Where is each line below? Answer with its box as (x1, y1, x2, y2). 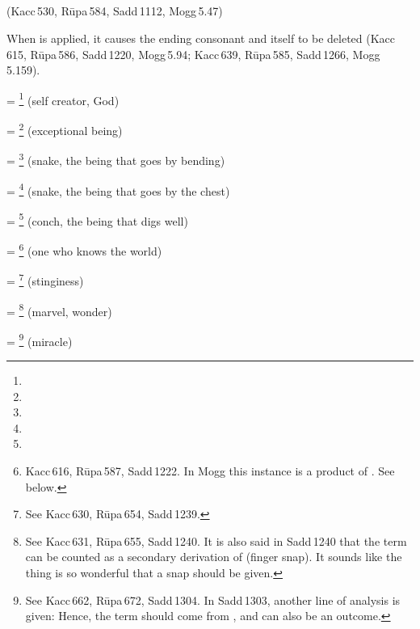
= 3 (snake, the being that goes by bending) (6, 150, 225, 168)
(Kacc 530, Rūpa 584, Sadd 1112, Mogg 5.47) (6, 2, 223, 19)
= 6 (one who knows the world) (6, 240, 162, 259)
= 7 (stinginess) (6, 270, 84, 289)
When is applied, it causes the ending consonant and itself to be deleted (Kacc (6, 29, 396, 46)
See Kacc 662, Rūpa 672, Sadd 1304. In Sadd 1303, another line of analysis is (25, 591, 401, 608)
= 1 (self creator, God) (6, 89, 120, 108)
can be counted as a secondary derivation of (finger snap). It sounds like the (25, 548, 402, 565)
